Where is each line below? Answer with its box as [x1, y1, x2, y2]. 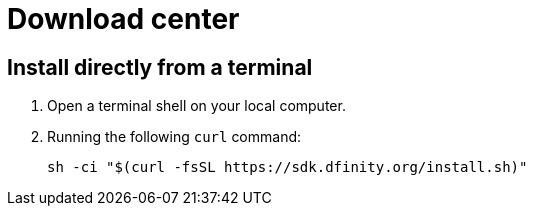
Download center [7, 2, 240, 36]
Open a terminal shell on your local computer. [47, 97, 346, 115]
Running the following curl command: [47, 128, 302, 146]
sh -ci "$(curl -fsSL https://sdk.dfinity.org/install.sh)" [47, 159, 528, 176]
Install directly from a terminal [7, 54, 313, 80]
